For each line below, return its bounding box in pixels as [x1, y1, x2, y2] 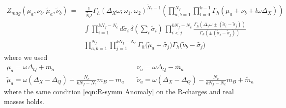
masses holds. [4, 96, 44, 106]
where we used [4, 52, 48, 62]
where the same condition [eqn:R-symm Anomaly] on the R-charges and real [4, 86, 234, 97]
